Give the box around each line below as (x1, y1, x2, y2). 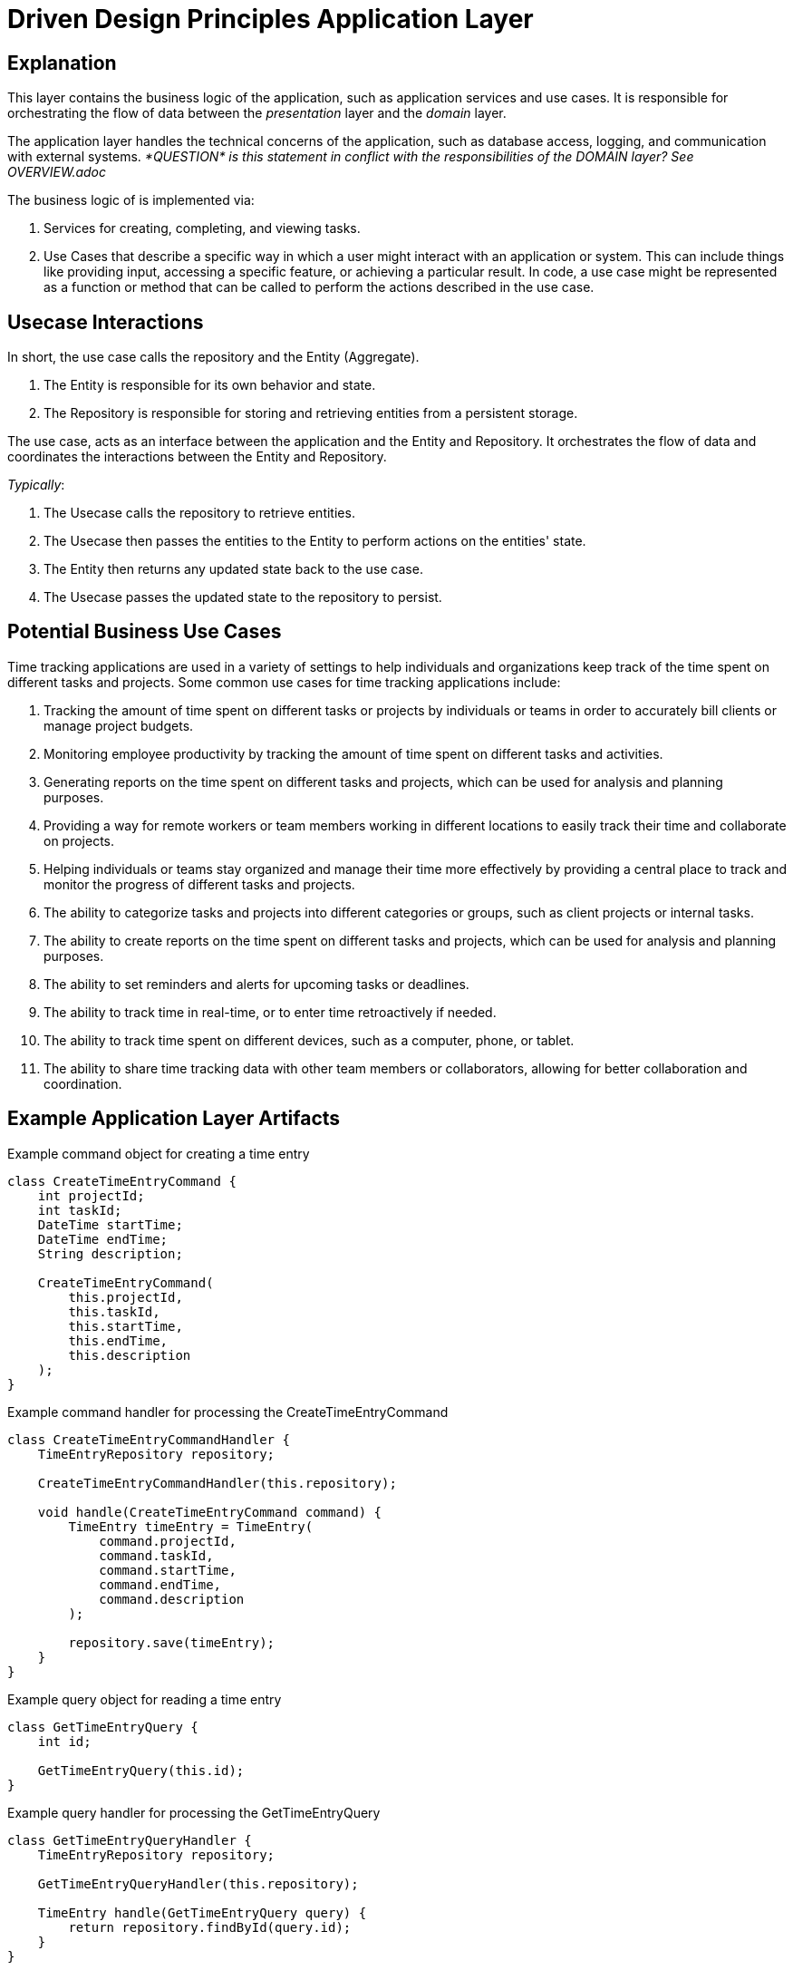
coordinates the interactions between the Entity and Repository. (7, 449, 387, 465)
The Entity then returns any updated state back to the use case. (44, 561, 423, 577)
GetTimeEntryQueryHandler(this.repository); (37, 1876, 359, 1891)
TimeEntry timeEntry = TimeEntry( (68, 1519, 314, 1534)
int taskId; (37, 1202, 122, 1218)
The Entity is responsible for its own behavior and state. (44, 377, 376, 393)
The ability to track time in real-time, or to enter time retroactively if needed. (44, 1004, 497, 1020)
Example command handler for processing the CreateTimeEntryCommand (7, 1403, 449, 1420)
